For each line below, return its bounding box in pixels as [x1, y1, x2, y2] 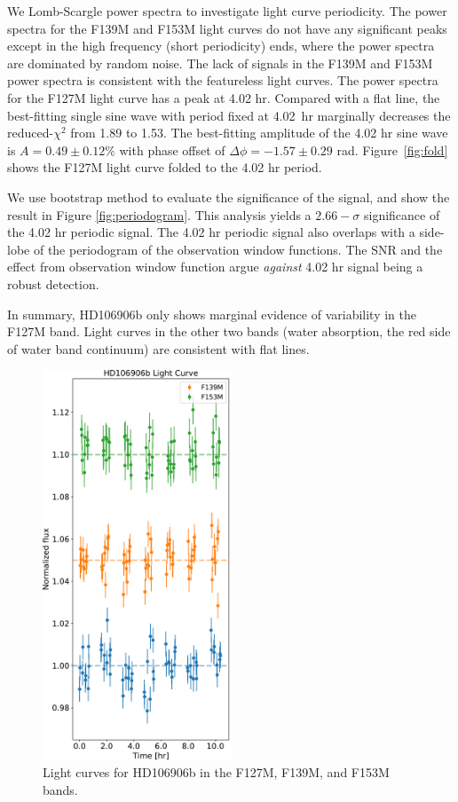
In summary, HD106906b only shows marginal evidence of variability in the [7, 304, 417, 323]
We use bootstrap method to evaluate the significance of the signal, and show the [7, 187, 450, 206]
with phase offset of [119, 140, 225, 159]
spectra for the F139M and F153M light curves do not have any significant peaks [7, 19, 447, 37]
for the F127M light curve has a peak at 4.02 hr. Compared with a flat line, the [7, 88, 440, 106]
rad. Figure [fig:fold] [336, 140, 448, 159]
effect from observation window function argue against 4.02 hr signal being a [7, 257, 423, 276]
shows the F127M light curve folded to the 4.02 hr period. [7, 158, 322, 177]
